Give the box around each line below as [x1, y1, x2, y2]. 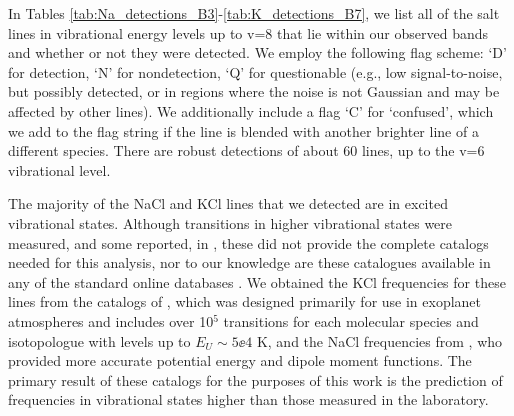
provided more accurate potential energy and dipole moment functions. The [8, 350, 472, 371]
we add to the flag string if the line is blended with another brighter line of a [8, 120, 479, 141]
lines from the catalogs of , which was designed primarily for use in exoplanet [8, 291, 482, 312]
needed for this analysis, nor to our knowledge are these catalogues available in [8, 252, 491, 273]
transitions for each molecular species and [223, 310, 479, 331]
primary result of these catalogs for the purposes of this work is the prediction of [8, 369, 503, 390]
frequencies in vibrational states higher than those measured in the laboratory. [8, 389, 489, 410]
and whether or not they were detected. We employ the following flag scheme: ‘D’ [8, 42, 507, 63]
